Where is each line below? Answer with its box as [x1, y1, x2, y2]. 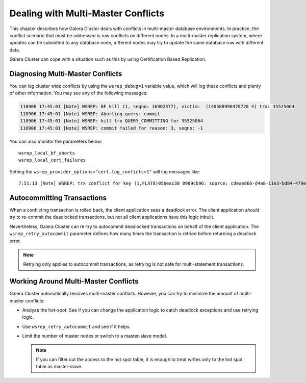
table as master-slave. [36, 364, 83, 370]
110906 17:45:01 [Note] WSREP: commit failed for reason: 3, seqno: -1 [20, 125, 203, 131]
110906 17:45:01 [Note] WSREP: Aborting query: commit [20, 111, 160, 117]
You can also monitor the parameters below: [9, 138, 103, 144]
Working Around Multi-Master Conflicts [9, 277, 139, 286]
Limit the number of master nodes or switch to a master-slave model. [22, 333, 168, 339]
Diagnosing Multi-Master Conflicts [9, 69, 122, 78]
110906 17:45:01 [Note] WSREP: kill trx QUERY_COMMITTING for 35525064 [20, 118, 203, 124]
